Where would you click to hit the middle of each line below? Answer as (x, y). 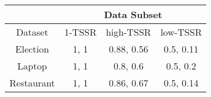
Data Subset (133, 14)
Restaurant (32, 83)
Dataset (32, 32)
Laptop (32, 66)
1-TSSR (80, 32)
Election (32, 49)
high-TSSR (128, 32)
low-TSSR (181, 32)
